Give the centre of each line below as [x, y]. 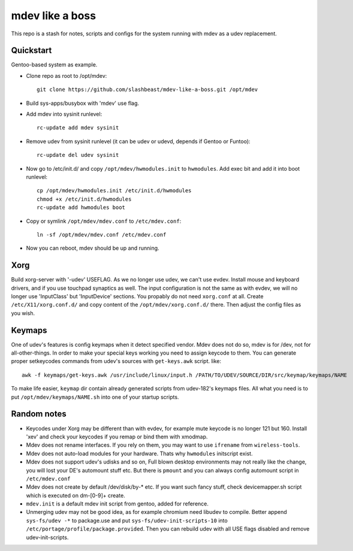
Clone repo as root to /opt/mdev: [67, 75]
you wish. [23, 313]
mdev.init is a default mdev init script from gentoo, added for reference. [117, 504]
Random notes [39, 414]
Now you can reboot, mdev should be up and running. [93, 248]
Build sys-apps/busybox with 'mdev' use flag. [83, 103]
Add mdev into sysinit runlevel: [64, 114]
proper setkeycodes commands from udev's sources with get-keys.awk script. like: [116, 361]
